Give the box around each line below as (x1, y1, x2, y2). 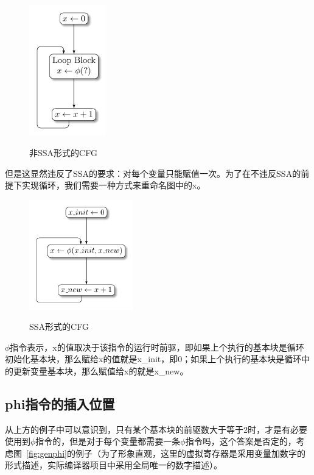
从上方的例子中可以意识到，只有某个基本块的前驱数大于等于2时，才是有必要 (5, 423, 307, 435)
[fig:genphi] (26, 446, 67, 459)
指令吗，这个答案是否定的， (185, 435, 296, 448)
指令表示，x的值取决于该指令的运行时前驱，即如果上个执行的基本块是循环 (10, 340, 304, 353)
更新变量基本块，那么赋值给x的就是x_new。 (13, 364, 189, 377)
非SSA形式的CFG (29, 146, 97, 159)
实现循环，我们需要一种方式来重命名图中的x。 (21, 179, 206, 191)
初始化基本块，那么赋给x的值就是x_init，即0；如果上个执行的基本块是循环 (5, 352, 302, 365)
